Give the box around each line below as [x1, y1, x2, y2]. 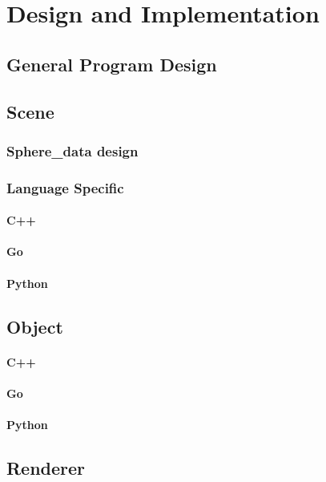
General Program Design [6, 51, 217, 76]
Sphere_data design [6, 140, 139, 160]
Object [6, 314, 63, 338]
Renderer [6, 455, 86, 480]
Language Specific [6, 177, 124, 197]
